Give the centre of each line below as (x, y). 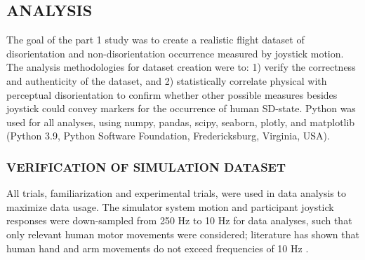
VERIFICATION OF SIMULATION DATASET (146, 166)
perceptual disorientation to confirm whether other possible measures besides (172, 94)
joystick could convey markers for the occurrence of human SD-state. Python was (181, 108)
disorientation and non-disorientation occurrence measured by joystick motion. (175, 53)
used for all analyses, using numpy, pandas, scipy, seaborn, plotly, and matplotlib (181, 122)
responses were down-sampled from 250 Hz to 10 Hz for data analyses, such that (179, 220)
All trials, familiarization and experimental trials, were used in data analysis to (176, 193)
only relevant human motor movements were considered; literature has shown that (183, 234)
